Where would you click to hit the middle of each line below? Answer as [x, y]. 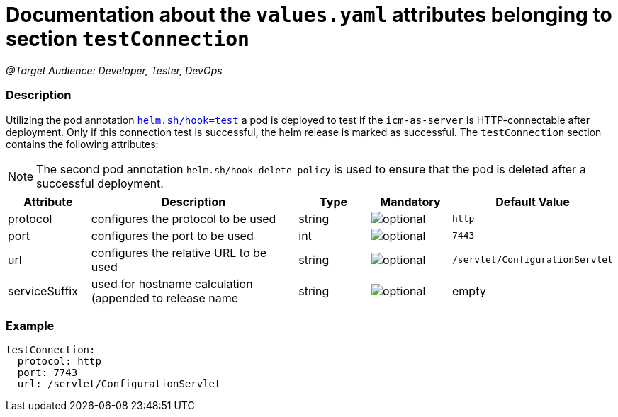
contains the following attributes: [82, 144]
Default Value [533, 201]
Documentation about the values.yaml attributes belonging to [309, 15]
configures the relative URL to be [179, 252]
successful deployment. [100, 183]
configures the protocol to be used [184, 218]
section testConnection [128, 39]
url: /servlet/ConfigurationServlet [119, 384]
